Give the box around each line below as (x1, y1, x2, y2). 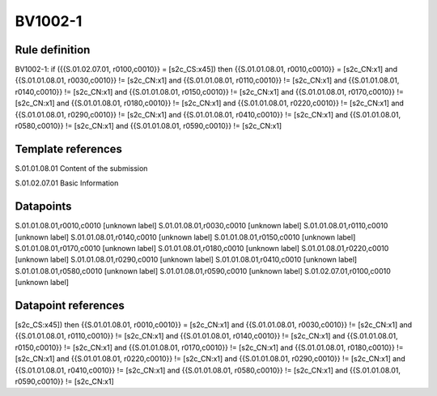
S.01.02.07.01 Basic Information (15, 178, 119, 188)
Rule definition (15, 43, 91, 57)
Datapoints (15, 199, 72, 214)
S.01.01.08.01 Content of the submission (15, 163, 148, 173)
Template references (15, 142, 123, 155)
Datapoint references (15, 298, 125, 312)
